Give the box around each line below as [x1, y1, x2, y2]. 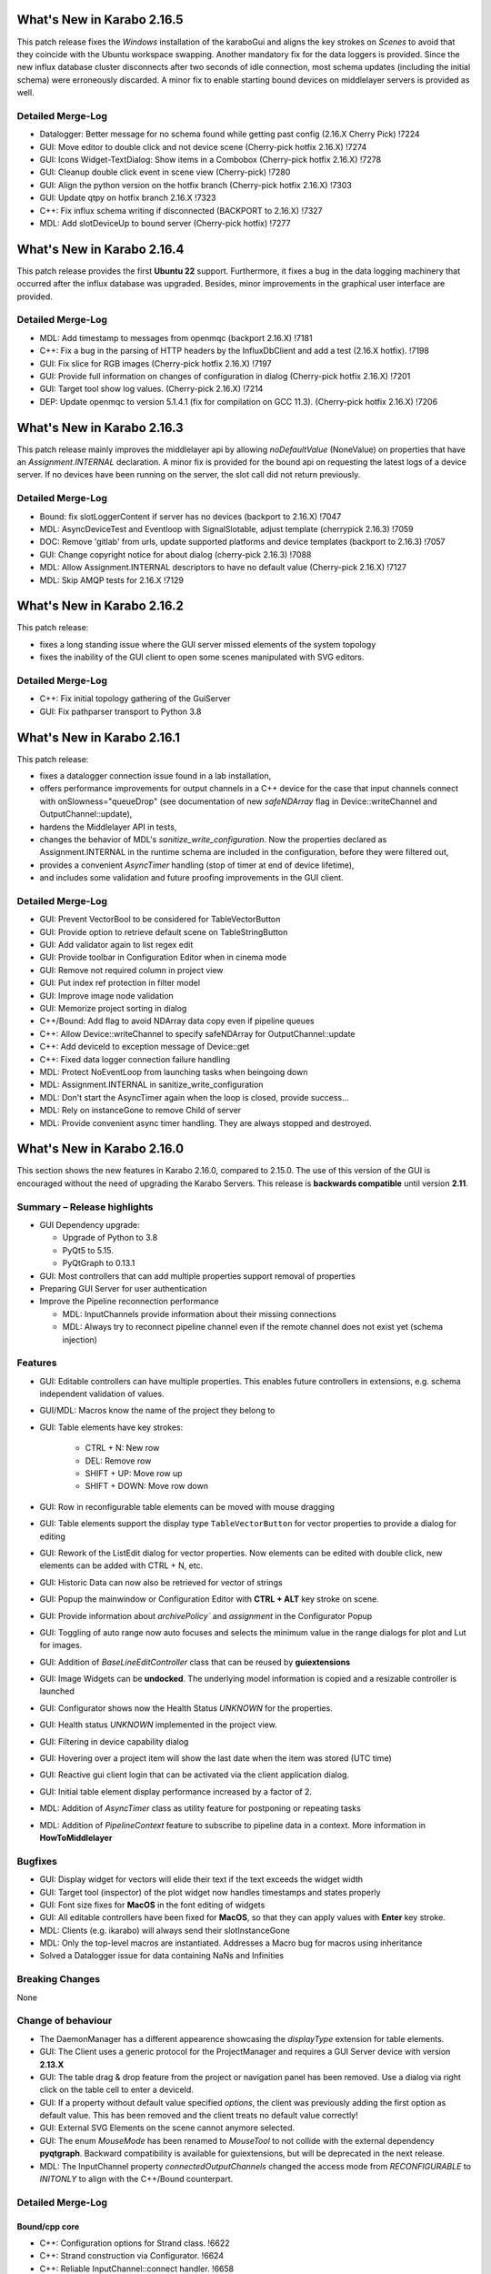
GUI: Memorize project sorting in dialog [39, 1003, 187, 1014]
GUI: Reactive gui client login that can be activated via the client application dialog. [39, 1769, 350, 1780]
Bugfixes [16, 1855, 58, 1867]
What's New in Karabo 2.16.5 [16, 12, 184, 27]
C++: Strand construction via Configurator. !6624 [39, 2250, 225, 2261]
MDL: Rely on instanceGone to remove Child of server [39, 1105, 242, 1116]
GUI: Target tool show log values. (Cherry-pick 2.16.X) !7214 [39, 383, 264, 395]
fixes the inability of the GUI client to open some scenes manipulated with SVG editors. [39, 651, 365, 663]
